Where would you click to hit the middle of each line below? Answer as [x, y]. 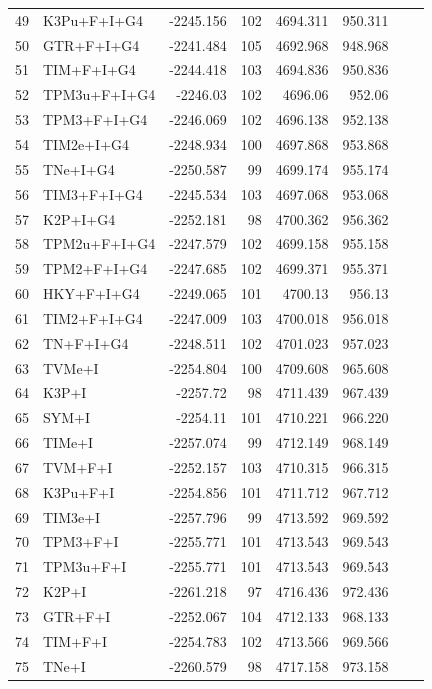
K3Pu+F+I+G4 [93, 19]
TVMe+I [71, 367]
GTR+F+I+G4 [91, 44]
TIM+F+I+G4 [89, 69]
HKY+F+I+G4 [91, 293]
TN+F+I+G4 [86, 342]
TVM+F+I [78, 466]
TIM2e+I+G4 [86, 143]
